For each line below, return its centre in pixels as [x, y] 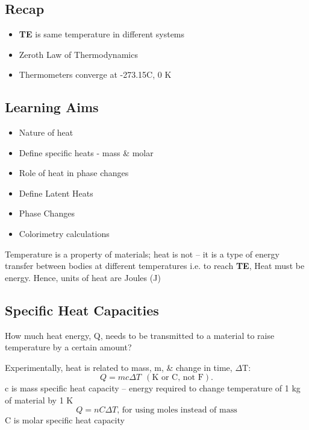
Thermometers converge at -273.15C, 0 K [95, 74]
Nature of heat [46, 132]
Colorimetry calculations [64, 233]
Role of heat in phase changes [74, 173]
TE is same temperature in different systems [102, 34]
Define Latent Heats [56, 193]
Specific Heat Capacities [82, 310]
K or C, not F [178, 378]
